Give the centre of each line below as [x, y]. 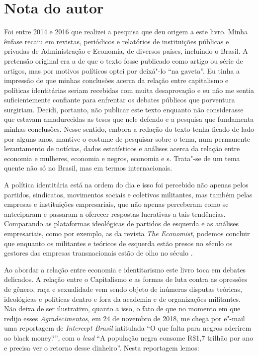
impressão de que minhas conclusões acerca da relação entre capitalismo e [116, 80]
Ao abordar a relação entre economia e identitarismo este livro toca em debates [125, 269]
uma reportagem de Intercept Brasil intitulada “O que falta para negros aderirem [128, 328]
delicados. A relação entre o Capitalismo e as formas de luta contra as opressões [126, 279]
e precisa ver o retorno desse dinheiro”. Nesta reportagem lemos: [102, 347]
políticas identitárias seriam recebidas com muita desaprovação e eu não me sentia [129, 90]
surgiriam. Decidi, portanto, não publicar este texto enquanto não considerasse [124, 109]
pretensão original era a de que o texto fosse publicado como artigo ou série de [124, 60]
